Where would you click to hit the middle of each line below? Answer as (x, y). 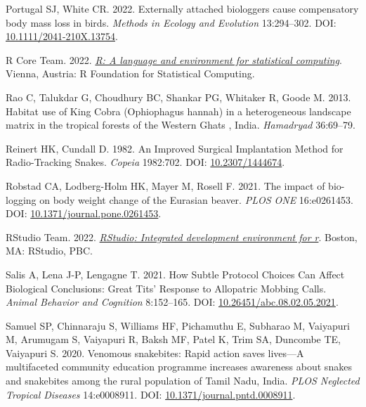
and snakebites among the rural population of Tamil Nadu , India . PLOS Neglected (183, 381)
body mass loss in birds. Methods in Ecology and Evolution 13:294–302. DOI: (171, 22)
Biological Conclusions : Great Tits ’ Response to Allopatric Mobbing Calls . (166, 288)
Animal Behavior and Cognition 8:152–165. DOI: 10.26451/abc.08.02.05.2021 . (172, 302)
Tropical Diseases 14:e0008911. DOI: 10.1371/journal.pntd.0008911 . (151, 394)
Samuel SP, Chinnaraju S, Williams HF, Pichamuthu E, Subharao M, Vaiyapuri (178, 325)
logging (21, 199)
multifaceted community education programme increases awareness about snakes (179, 367)
